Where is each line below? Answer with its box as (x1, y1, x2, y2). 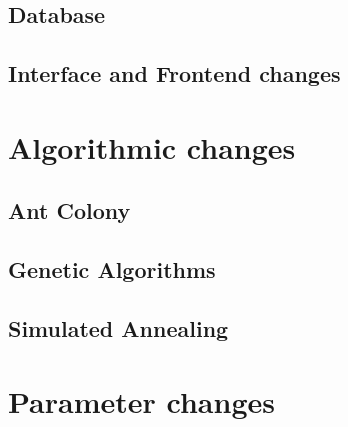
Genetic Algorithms (8, 254, 216, 285)
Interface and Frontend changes (8, 58, 341, 89)
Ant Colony (8, 195, 131, 226)
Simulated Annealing (8, 312, 229, 343)
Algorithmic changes (8, 126, 296, 167)
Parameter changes (8, 381, 275, 422)
